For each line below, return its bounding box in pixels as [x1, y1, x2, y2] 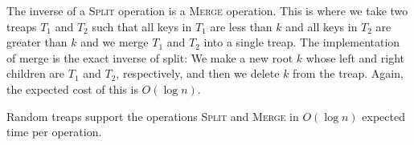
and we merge [80, 34, 149, 50]
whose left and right [305, 49, 404, 66]
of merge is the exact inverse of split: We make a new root [6, 49, 293, 66]
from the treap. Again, [293, 65, 404, 82]
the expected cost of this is [6, 80, 138, 97]
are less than [210, 18, 273, 34]
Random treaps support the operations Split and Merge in [6, 107, 299, 124]
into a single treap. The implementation [203, 34, 400, 50]
